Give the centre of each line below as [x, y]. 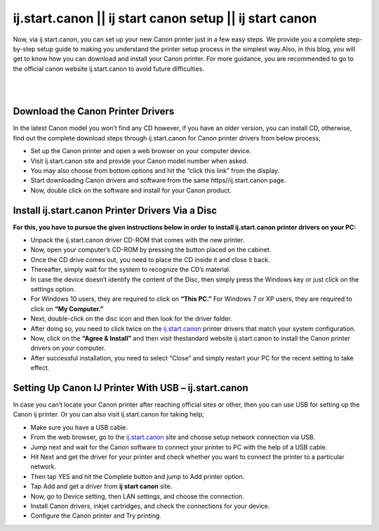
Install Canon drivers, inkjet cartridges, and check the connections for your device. [150, 506]
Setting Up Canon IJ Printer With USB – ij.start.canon [131, 387]
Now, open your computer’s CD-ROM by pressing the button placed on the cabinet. [151, 250]
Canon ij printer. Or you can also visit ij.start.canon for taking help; [109, 414]
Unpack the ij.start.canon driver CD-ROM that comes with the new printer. [138, 240]
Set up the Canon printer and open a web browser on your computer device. [141, 151]
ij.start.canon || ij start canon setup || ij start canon [165, 18]
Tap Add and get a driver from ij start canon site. [101, 486]
